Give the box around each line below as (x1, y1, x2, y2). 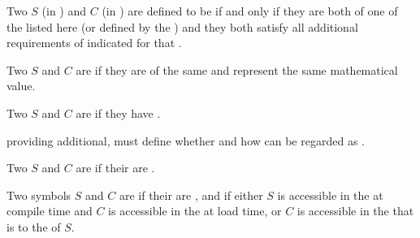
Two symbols (6, 186, 71, 203)
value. (6, 77, 36, 94)
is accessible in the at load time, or (108, 202, 282, 219)
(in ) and (41, 2, 87, 19)
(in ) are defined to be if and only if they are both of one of (102, 2, 398, 19)
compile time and (6, 202, 93, 219)
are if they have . (76, 104, 161, 121)
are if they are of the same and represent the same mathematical (76, 61, 398, 78)
